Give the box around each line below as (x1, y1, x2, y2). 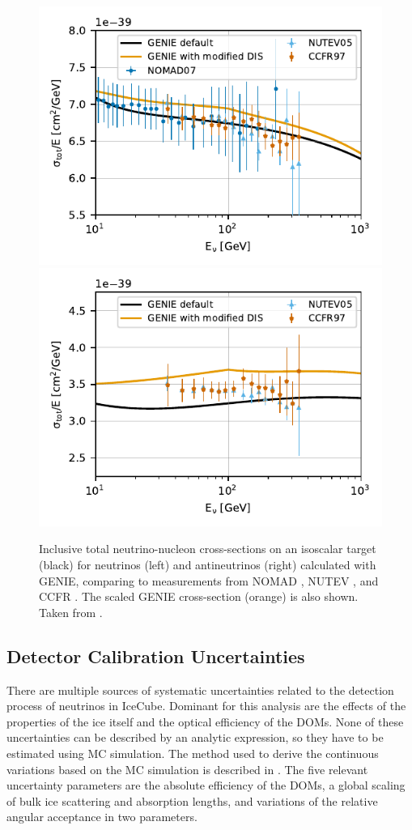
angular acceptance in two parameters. (6, 808, 198, 825)
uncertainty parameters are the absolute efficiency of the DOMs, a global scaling (6, 777, 406, 794)
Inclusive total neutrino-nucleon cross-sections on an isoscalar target (39, 540, 376, 557)
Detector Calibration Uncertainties (6, 643, 305, 668)
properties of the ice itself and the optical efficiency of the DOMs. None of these (6, 713, 404, 730)
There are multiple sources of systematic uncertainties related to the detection (6, 681, 394, 698)
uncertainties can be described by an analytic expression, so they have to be (6, 729, 384, 746)
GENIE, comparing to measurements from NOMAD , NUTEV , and (39, 572, 379, 589)
